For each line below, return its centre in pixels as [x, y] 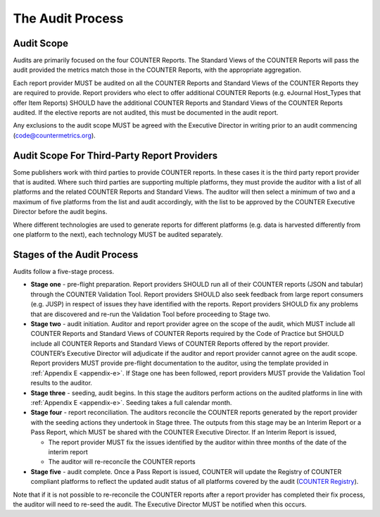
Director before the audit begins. [60, 212]
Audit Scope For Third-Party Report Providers [115, 155]
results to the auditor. [62, 383]
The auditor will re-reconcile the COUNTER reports [122, 462]
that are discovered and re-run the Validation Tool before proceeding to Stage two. [151, 314]
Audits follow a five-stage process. [64, 271]
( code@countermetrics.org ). [55, 135]
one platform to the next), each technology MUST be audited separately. [118, 235]
